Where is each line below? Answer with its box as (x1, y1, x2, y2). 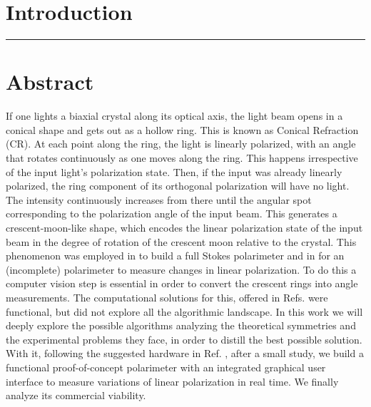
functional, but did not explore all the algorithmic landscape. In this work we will (6, 304, 363, 319)
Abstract (6, 67, 94, 96)
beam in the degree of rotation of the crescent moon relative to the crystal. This (6, 234, 357, 249)
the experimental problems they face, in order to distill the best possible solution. (6, 331, 362, 346)
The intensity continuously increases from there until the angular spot (6, 192, 312, 207)
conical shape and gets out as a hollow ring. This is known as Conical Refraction (6, 122, 359, 137)
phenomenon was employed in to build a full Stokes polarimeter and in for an (6, 248, 345, 263)
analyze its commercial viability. (6, 388, 146, 403)
